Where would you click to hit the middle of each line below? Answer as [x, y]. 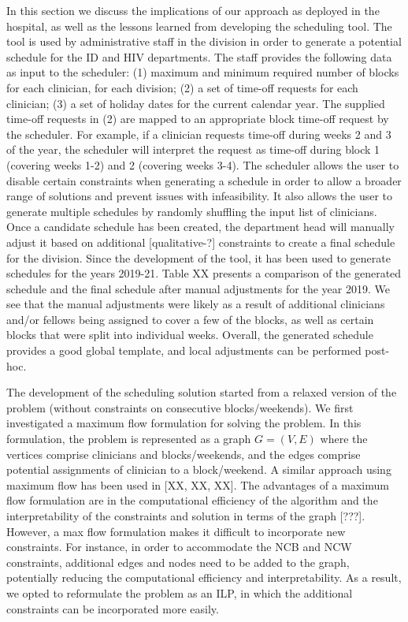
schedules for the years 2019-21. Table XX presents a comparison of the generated [204, 273]
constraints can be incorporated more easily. [113, 608]
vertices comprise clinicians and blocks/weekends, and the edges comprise [184, 454]
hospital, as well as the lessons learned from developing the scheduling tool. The [199, 26]
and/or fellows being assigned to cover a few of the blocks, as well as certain [190, 319]
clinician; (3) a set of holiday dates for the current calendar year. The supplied [196, 103]
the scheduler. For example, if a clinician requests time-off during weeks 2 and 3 [199, 134]
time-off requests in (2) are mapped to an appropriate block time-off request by [198, 119]
